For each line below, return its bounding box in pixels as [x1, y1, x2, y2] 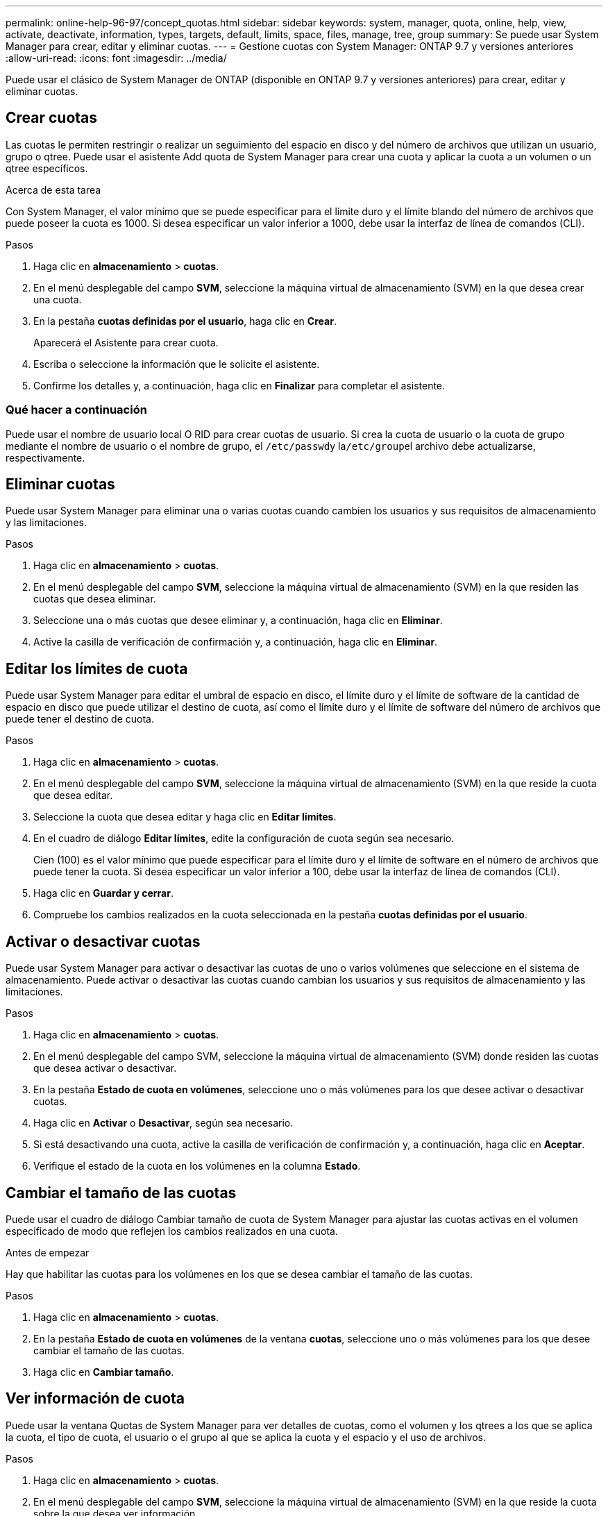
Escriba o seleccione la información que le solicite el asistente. [33, 357, 320, 370]
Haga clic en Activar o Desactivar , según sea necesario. [33, 1117, 294, 1129]
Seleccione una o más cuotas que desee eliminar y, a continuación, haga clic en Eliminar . [33, 614, 443, 627]
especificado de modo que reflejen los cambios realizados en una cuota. [6, 1224, 338, 1237]
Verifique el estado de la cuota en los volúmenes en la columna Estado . [33, 1160, 361, 1172]
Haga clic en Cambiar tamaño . [33, 1365, 174, 1378]
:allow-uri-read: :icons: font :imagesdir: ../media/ [6, 52, 227, 64]
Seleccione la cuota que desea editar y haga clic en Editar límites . [33, 811, 337, 823]
